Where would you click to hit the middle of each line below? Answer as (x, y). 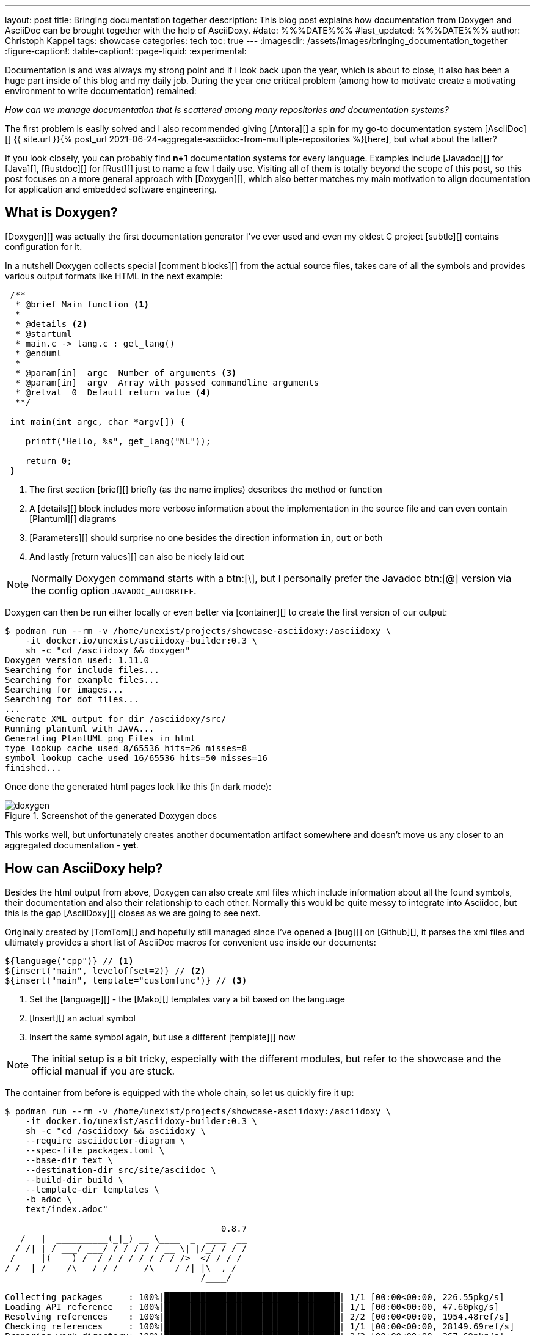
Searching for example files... (82, 679)
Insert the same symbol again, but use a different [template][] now (162, 1037)
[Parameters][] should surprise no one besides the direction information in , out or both (206, 537)
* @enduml (38, 353)
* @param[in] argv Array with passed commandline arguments (167, 382)
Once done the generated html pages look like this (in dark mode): (138, 786)
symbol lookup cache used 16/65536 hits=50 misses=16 (136, 758)
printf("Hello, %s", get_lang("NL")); (118, 441)
